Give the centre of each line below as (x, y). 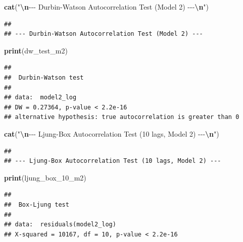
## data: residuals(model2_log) (60, 225)
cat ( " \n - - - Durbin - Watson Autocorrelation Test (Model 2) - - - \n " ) (107, 7)
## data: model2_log (40, 98)
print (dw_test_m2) (36, 50)
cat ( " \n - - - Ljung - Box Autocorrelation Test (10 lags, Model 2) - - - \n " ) (112, 133)
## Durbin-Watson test (44, 77)
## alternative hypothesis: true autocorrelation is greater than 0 (122, 117)
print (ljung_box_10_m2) (45, 177)
